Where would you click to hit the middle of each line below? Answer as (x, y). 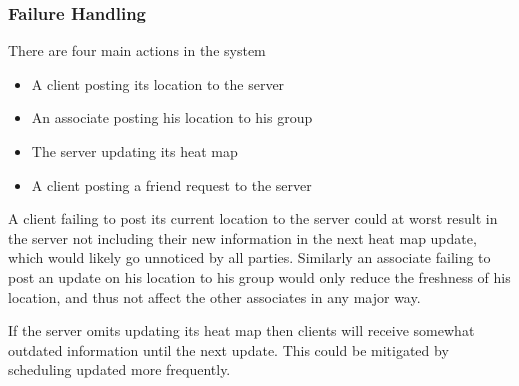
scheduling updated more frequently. (119, 369)
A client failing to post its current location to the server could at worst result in (253, 218)
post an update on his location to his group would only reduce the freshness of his (259, 276)
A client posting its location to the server (158, 83)
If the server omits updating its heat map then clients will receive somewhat (241, 330)
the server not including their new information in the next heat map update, (242, 237)
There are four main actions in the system (137, 50)
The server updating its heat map (134, 151)
